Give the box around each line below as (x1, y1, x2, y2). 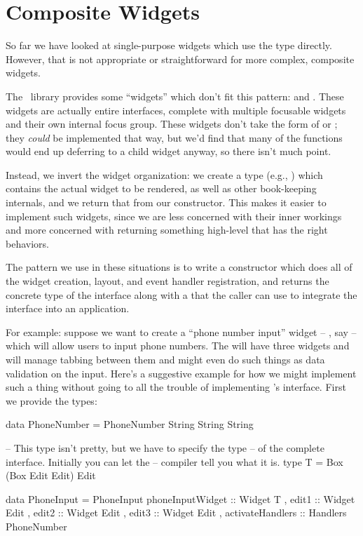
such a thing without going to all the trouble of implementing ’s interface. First (6, 380, 346, 394)
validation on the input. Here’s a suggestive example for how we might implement (6, 366, 357, 380)
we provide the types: (6, 393, 97, 408)
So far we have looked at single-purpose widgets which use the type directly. (6, 38, 332, 53)
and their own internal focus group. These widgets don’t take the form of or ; (6, 116, 338, 131)
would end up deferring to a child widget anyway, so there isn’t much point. (6, 144, 331, 159)
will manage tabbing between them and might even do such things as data (6, 352, 325, 366)
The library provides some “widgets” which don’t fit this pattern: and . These (6, 88, 344, 103)
